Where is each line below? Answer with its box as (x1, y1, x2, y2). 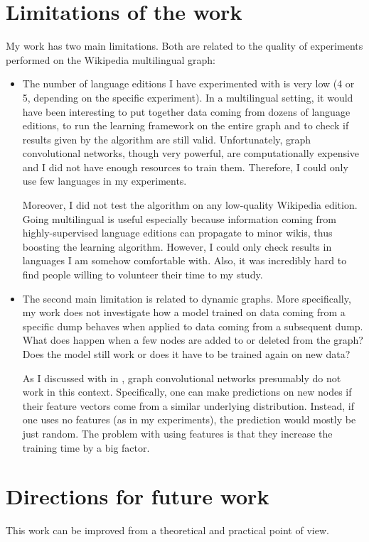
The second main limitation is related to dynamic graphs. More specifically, (22, 291, 351, 305)
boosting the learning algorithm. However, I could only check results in (22, 239, 332, 254)
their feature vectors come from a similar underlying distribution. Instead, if (22, 398, 354, 413)
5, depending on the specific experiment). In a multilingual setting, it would (22, 90, 353, 104)
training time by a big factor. (22, 440, 150, 455)
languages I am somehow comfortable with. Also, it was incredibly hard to (22, 253, 347, 268)
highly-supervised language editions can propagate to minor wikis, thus (22, 225, 333, 240)
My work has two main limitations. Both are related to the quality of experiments (6, 38, 363, 53)
